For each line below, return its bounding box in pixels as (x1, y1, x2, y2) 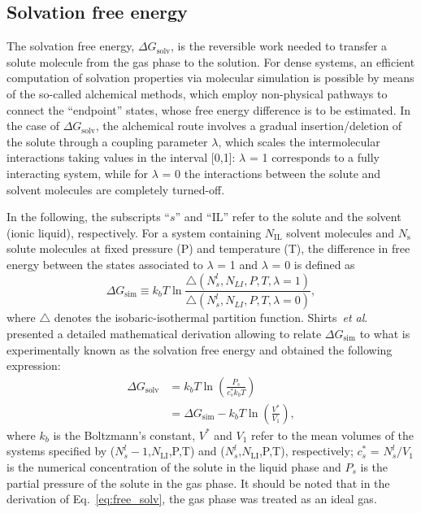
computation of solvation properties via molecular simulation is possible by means (7, 69, 414, 86)
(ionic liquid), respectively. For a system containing (7, 224, 262, 241)
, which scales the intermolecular (218, 133, 380, 150)
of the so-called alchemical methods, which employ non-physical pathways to (7, 85, 388, 102)
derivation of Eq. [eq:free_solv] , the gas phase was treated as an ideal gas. (7, 490, 377, 507)
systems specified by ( (7, 442, 115, 459)
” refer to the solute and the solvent (223, 208, 401, 225)
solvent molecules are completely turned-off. (7, 180, 225, 198)
